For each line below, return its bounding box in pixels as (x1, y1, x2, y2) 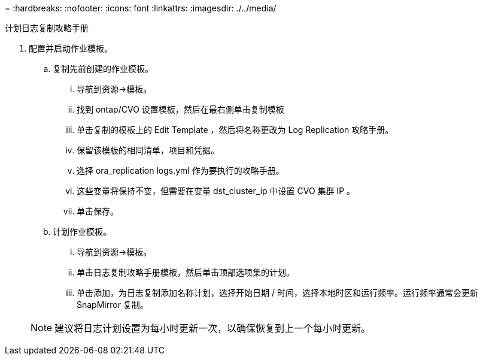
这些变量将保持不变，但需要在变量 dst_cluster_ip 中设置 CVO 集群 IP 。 (77, 186, 356, 196)
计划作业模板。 (53, 226, 111, 237)
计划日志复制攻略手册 (5, 23, 89, 33)
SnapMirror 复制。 (77, 300, 148, 310)
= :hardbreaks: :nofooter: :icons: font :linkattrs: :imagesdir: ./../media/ (5, 3, 277, 13)
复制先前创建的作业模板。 (53, 63, 153, 74)
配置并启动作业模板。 (29, 43, 113, 53)
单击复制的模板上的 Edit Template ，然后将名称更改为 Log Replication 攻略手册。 (77, 125, 394, 135)
